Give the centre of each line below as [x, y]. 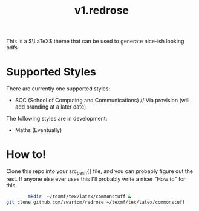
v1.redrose [102, 11]
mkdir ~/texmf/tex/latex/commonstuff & [80, 197]
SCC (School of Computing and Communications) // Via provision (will [102, 101]
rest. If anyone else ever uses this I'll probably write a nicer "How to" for [96, 179]
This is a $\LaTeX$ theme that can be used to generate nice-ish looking [95, 41]
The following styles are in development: [57, 119]
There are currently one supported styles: [58, 89]
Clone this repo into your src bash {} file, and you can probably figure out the [100, 172]
